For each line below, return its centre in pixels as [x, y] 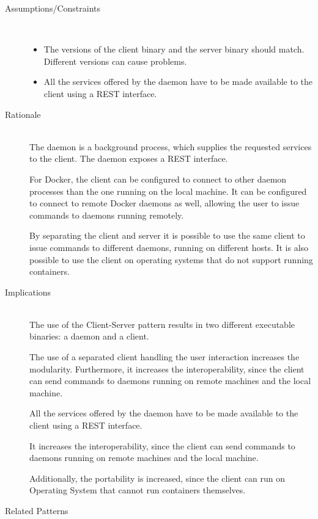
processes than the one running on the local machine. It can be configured [168, 191]
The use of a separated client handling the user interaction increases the [165, 357]
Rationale [23, 114]
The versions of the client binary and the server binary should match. [174, 49]
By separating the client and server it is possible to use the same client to [167, 235]
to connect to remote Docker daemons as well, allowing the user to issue [165, 203]
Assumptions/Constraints [53, 8]
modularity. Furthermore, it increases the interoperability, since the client [167, 368]
